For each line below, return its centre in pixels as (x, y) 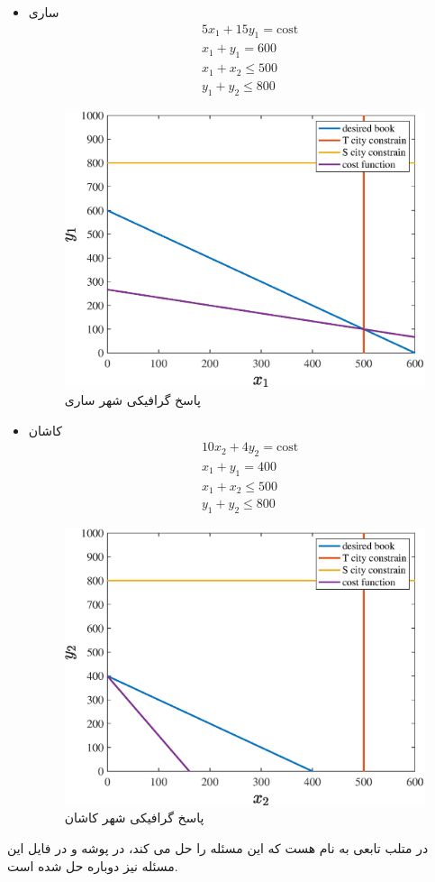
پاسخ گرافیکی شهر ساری (132, 399)
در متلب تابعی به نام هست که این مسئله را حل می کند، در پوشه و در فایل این (218, 848)
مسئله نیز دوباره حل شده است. (93, 865)
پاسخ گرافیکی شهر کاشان (134, 818)
